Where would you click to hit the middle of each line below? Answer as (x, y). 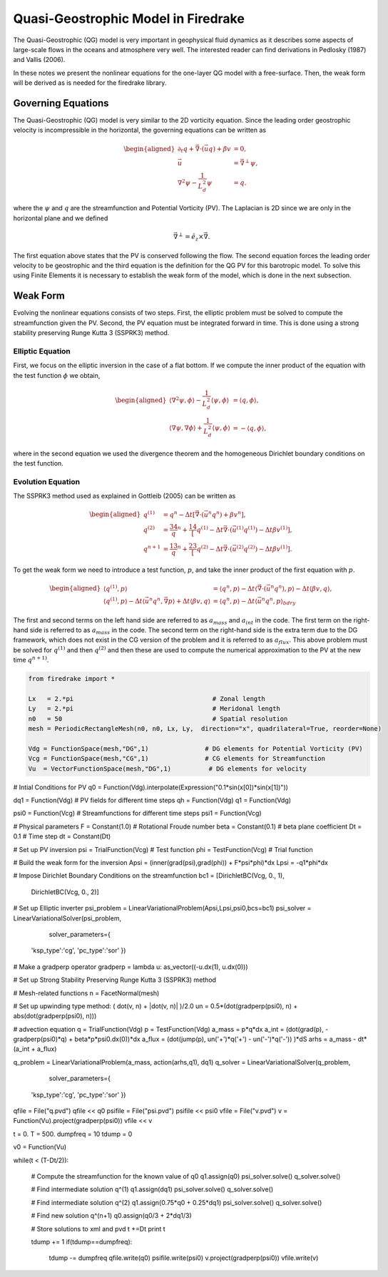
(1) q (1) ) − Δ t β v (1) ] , (264, 529)
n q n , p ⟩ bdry (279, 601)
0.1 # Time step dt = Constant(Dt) (62, 836)
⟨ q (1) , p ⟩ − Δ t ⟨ (124, 601)
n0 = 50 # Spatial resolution (158, 719)
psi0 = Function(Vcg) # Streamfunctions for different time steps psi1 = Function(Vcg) (137, 814)
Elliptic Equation (42, 351)
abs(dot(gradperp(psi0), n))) (55, 1016)
